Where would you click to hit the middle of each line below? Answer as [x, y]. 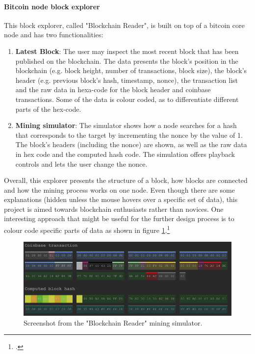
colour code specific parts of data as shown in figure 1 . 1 [87, 229]
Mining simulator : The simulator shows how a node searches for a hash [126, 125]
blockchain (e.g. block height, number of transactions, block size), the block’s [131, 70]
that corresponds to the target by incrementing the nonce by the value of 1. [129, 135]
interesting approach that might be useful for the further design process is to [119, 218]
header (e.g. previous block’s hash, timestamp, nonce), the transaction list [127, 80]
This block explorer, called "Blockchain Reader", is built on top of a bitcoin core [124, 25]
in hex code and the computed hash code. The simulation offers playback [125, 154]
